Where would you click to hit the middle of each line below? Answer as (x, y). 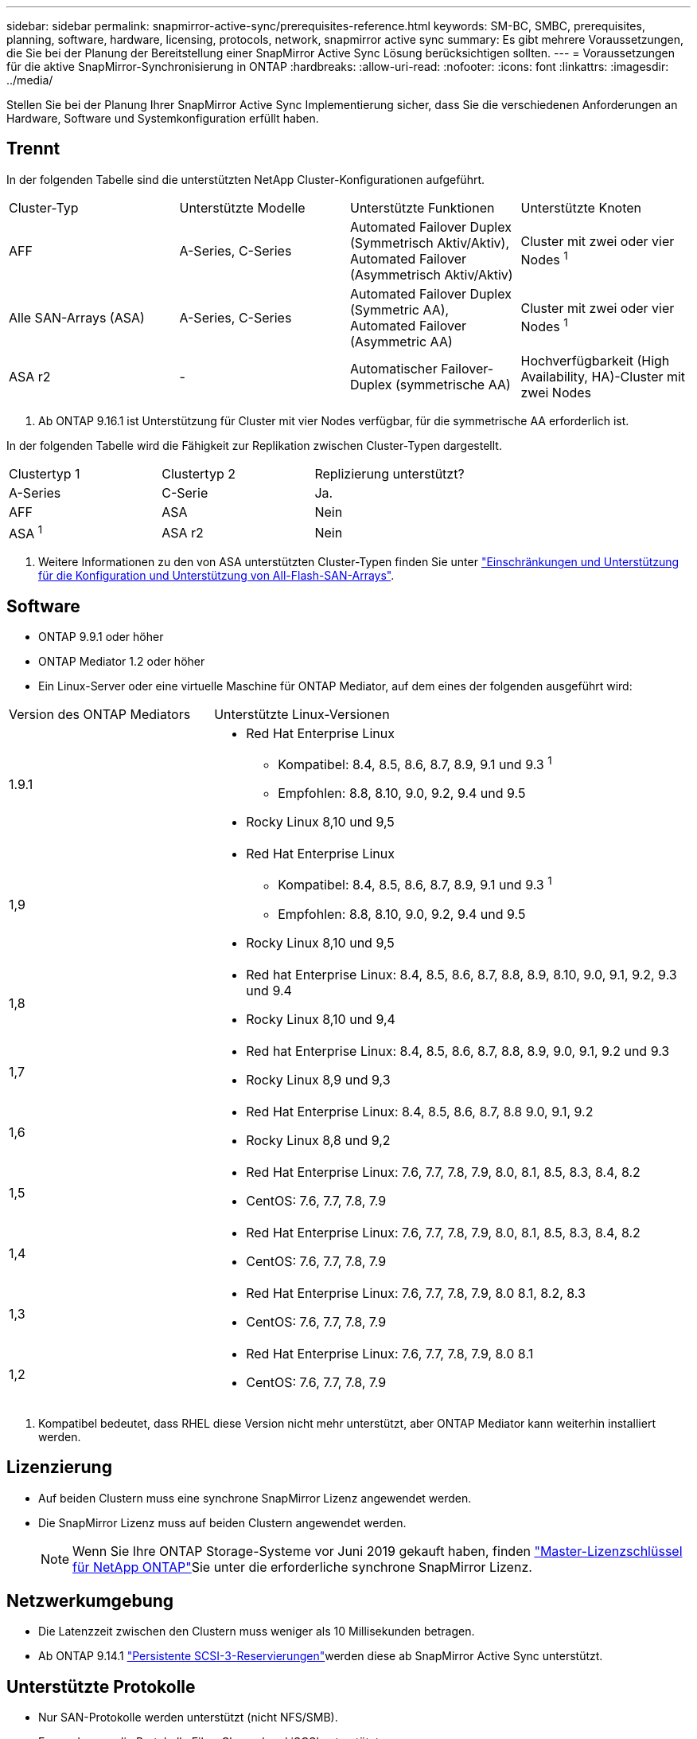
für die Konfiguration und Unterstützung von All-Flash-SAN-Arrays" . (216, 576)
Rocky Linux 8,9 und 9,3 (318, 1079)
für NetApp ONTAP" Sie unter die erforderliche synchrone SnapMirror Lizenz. (302, 1567)
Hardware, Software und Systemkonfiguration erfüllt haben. (163, 118)
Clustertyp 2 (199, 473)
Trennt (33, 149)
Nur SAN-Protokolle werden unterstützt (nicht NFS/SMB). (188, 1718)
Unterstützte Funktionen (422, 207)
